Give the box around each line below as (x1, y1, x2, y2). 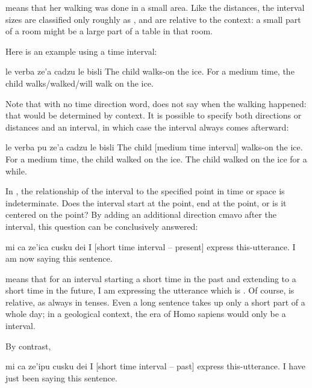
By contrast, (5, 339, 51, 352)
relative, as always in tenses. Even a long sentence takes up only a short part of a (5, 295, 305, 308)
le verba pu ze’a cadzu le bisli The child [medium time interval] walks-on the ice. (5, 141, 303, 153)
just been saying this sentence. (5, 371, 117, 384)
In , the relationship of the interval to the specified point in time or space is (5, 185, 285, 197)
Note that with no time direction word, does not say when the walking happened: (5, 97, 307, 109)
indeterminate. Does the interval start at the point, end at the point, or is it (5, 196, 287, 209)
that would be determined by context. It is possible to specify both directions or (5, 109, 302, 122)
